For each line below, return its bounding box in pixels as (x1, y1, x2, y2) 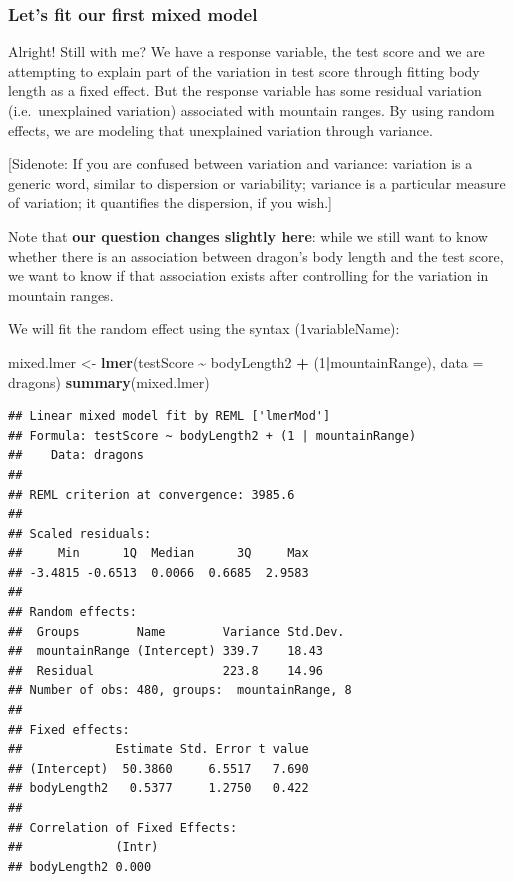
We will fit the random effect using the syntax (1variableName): (8, 318, 400, 339)
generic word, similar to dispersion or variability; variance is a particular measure (8, 172, 506, 193)
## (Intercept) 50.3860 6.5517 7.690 (8, 761, 309, 776)
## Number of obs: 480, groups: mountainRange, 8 (8, 683, 352, 698)
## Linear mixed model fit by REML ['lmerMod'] (8, 409, 331, 424)
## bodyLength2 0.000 (8, 859, 152, 874)
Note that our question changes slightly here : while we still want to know (8, 225, 488, 246)
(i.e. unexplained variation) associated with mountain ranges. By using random (8, 100, 495, 120)
